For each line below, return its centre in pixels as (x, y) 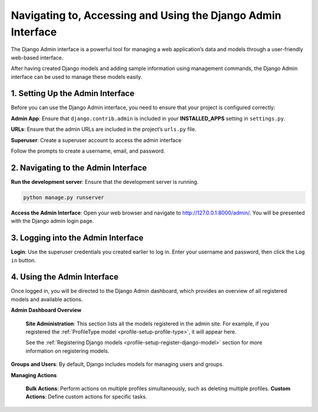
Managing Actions (34, 375)
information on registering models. (67, 351)
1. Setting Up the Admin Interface (73, 93)
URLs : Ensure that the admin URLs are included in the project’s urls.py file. (104, 129)
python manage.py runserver (64, 197)
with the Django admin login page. (52, 221)
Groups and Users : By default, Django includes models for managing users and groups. (117, 364)
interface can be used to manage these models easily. (77, 77)
